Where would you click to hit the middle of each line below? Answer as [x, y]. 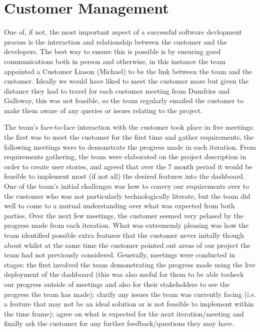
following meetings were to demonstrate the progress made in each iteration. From [130, 146]
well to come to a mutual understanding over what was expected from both [119, 206]
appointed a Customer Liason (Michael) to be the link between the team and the [128, 71]
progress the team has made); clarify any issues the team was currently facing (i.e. [130, 294]
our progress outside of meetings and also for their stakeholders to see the [117, 284]
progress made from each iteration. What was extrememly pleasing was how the [126, 225]
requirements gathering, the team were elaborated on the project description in [125, 156]
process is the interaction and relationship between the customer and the [115, 41]
